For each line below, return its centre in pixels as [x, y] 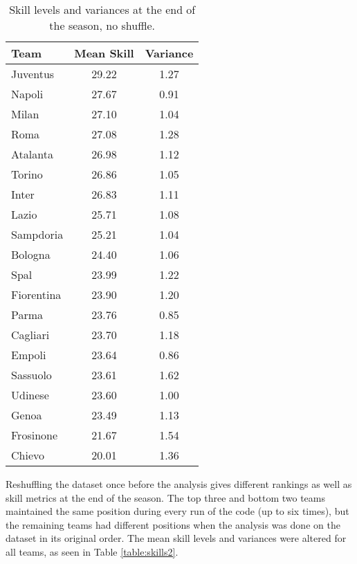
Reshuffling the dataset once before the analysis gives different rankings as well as [179, 484]
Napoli [27, 94]
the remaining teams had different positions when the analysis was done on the [173, 524]
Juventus [33, 74]
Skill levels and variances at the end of [102, 9]
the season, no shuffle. [102, 25]
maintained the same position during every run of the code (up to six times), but [177, 511]
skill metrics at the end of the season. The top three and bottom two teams [166, 497]
